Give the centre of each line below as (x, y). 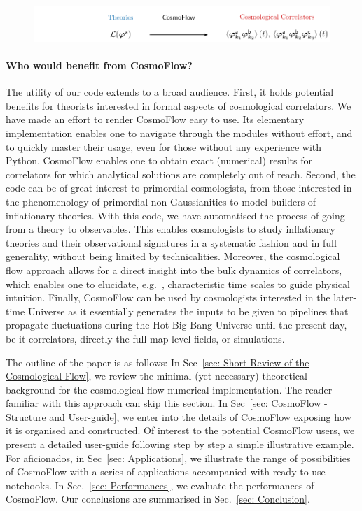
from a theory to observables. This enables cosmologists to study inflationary (170, 229)
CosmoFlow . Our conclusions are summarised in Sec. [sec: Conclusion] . (158, 499)
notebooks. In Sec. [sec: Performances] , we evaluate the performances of (160, 485)
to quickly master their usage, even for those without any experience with (164, 146)
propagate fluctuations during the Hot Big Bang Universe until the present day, (176, 325)
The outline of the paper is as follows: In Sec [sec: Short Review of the (158, 362)
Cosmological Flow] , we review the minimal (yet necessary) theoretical (156, 376)
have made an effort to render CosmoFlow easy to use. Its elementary (155, 119)
